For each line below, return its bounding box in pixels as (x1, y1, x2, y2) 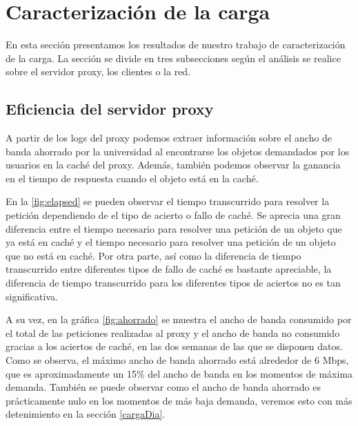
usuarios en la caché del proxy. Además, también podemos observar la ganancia (6, 157, 341, 172)
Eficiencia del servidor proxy (6, 98, 214, 119)
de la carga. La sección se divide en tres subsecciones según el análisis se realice (6, 50, 341, 65)
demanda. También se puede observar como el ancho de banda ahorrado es (6, 380, 321, 394)
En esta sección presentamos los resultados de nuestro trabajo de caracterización (6, 37, 346, 52)
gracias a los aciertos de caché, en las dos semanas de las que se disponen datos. (6, 339, 343, 354)
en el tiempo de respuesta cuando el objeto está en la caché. (6, 171, 259, 185)
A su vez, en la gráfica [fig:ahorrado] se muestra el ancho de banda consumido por (6, 312, 352, 327)
